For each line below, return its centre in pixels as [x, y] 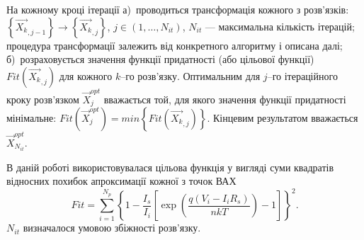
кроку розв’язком [43, 99]
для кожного [86, 75]
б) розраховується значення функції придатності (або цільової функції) [160, 59]
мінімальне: [32, 117]
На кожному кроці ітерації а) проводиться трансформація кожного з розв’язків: [178, 9]
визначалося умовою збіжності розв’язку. [112, 228]
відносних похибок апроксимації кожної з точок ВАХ [121, 181]
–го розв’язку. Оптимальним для [190, 75]
